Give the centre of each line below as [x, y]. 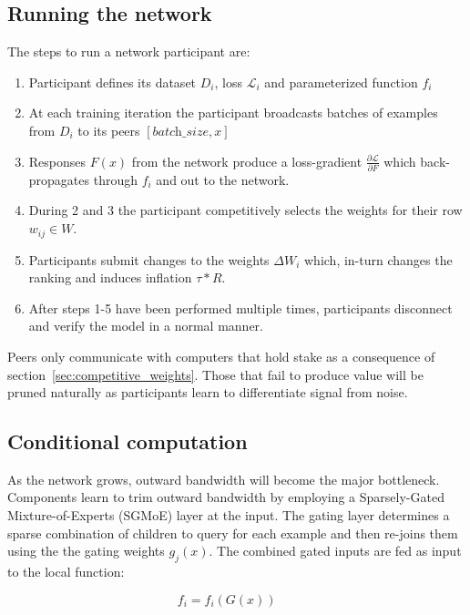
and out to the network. [223, 179]
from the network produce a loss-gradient [247, 161]
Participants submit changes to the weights [149, 259]
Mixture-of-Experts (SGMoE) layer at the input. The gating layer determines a [229, 515]
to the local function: [66, 572]
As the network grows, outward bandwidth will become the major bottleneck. [224, 479]
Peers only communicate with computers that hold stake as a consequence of [221, 356]
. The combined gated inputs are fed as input [335, 551]
